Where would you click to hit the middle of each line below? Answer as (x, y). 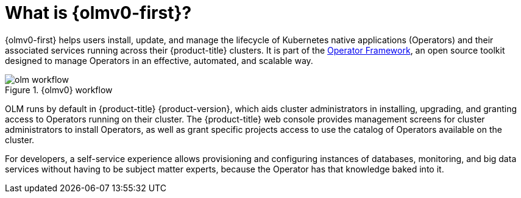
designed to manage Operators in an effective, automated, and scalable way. (159, 60)
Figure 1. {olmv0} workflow (59, 90)
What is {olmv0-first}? (98, 13)
